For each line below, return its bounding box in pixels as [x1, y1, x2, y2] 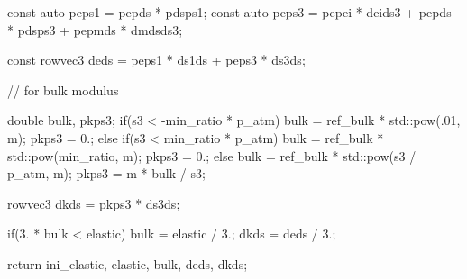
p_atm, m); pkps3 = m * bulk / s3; [7, 164, 206, 183]
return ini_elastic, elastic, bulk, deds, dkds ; [7, 254, 248, 273]
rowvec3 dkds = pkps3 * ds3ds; [7, 193, 180, 212]
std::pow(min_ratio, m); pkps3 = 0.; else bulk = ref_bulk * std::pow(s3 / [7, 146, 417, 165]
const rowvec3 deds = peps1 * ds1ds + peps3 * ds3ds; [7, 50, 306, 69]
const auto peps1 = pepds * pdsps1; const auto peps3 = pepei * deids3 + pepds [7, 3, 452, 21]
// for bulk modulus [7, 80, 119, 99]
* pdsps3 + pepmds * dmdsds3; [7, 20, 183, 39]
